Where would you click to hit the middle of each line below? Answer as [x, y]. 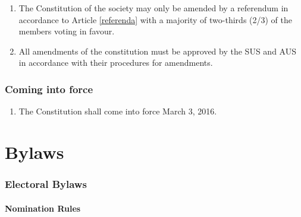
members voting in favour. [67, 31]
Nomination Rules [43, 208]
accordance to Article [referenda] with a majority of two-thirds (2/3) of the [156, 19]
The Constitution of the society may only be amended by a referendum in [153, 8]
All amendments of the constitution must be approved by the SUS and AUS [157, 51]
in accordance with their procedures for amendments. [116, 63]
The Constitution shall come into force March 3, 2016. [118, 111]
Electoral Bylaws [46, 184]
